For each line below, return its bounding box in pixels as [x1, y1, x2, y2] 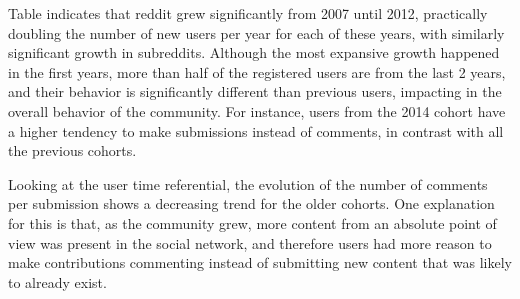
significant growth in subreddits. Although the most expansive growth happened [8, 42, 500, 63]
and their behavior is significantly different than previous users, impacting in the [8, 81, 502, 102]
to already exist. [8, 271, 107, 292]
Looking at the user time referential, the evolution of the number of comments [8, 173, 488, 194]
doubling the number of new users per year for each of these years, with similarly [8, 22, 505, 43]
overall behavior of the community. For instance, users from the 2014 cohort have [8, 100, 506, 121]
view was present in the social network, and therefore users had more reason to [8, 232, 492, 253]
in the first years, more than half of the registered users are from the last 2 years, [8, 61, 506, 82]
